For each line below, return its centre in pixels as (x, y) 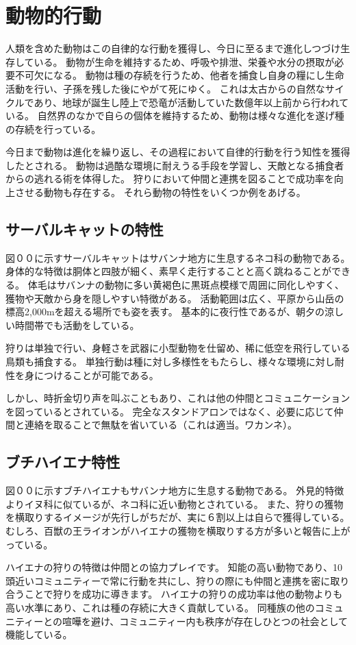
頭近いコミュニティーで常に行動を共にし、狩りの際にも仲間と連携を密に (168, 580)
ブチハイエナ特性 (63, 462)
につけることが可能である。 (96, 375)
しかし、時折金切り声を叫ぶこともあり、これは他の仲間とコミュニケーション (178, 398)
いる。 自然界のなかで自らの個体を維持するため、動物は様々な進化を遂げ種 (175, 115)
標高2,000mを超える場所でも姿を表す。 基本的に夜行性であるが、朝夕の (165, 312)
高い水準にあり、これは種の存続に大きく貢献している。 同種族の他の (160, 607)
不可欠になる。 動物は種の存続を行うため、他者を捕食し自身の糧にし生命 (179, 75)
